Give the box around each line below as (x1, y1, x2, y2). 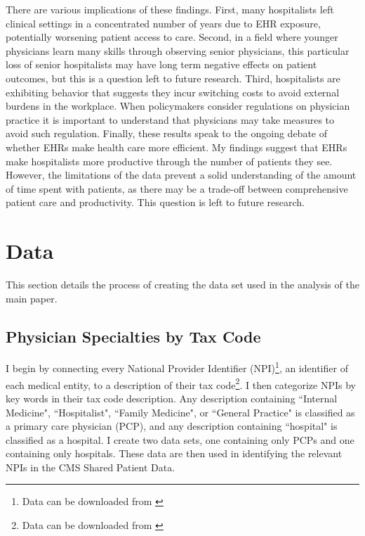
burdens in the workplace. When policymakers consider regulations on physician (6, 98, 350, 113)
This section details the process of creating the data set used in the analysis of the (6, 277, 359, 292)
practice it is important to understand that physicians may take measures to (6, 112, 335, 127)
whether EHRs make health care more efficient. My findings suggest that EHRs (6, 139, 347, 154)
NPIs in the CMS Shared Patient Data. (6, 459, 175, 474)
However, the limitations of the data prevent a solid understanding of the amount (6, 167, 357, 182)
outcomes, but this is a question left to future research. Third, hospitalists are (6, 70, 340, 85)
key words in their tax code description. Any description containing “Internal (6, 390, 338, 405)
